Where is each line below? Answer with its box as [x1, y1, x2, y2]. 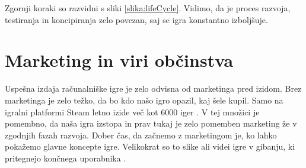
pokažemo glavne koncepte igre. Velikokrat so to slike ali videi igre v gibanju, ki [5, 140, 295, 153]
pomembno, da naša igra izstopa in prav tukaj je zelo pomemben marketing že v [5, 117, 297, 130]
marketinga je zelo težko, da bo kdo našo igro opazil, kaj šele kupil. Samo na [5, 93, 283, 106]
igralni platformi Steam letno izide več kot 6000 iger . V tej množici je [5, 105, 260, 118]
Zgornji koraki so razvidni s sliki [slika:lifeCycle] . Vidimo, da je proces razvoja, [5, 2, 291, 14]
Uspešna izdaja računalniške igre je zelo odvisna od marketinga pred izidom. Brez [5, 82, 302, 95]
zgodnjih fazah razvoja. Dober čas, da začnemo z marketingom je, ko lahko [5, 128, 277, 141]
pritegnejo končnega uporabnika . [5, 151, 126, 164]
